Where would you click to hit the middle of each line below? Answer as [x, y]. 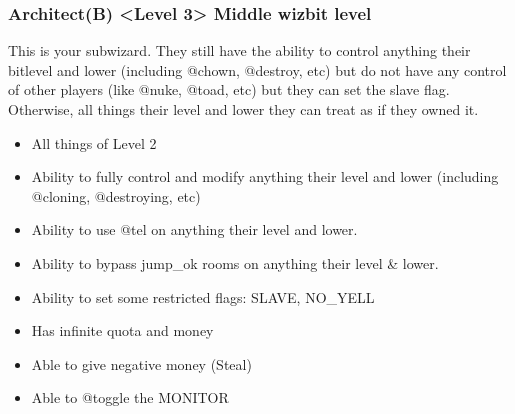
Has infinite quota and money [122, 330]
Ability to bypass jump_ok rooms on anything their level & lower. [235, 262]
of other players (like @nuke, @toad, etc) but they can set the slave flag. [229, 89]
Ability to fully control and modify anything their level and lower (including [265, 176]
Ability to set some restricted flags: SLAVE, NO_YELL [203, 296]
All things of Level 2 [94, 142]
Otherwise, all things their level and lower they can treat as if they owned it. [243, 109]
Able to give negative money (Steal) [141, 363]
